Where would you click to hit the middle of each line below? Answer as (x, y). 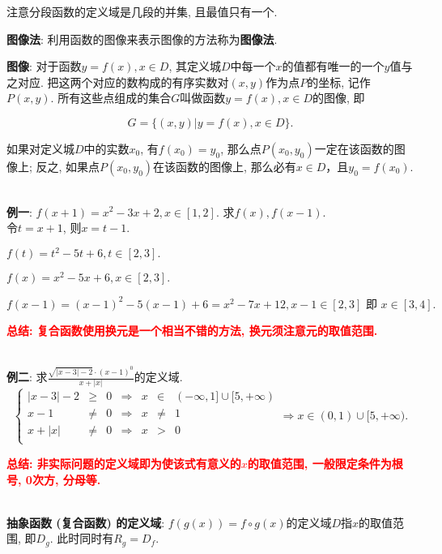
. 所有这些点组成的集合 (111, 98)
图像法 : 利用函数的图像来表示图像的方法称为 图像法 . (142, 39)
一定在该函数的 (354, 148)
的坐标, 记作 (339, 82)
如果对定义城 (40, 148)
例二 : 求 (27, 377)
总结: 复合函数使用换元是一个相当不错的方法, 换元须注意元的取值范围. (192, 330)
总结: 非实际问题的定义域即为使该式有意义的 (124, 463)
